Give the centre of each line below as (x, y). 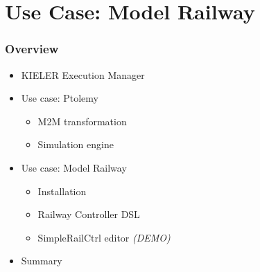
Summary (42, 261)
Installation (62, 191)
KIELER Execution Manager (83, 74)
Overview (32, 49)
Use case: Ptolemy (60, 98)
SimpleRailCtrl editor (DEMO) (104, 237)
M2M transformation (82, 121)
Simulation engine (76, 144)
